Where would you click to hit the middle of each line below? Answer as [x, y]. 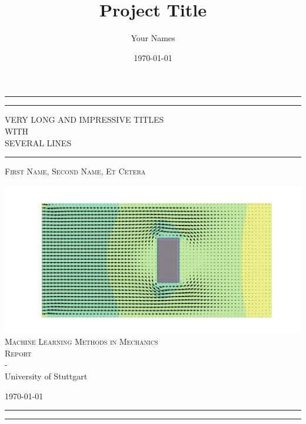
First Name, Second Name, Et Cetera [75, 171]
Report [18, 353]
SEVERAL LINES [38, 142]
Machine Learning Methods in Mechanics [82, 341]
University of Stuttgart [46, 376]
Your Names [153, 38]
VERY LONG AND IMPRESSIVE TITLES [84, 120]
